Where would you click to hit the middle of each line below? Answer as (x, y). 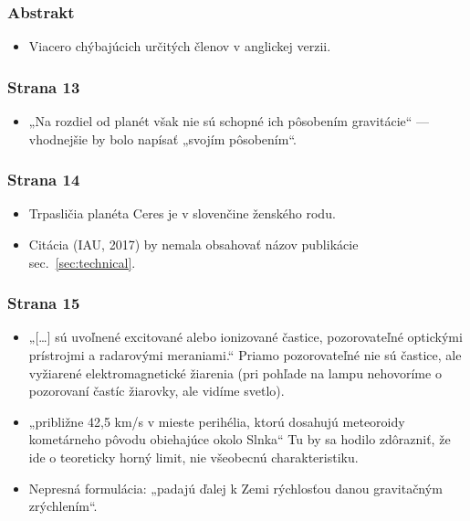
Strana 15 (44, 303)
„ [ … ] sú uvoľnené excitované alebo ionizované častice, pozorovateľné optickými (245, 337)
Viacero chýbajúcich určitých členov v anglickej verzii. (180, 46)
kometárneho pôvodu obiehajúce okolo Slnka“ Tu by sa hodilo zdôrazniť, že (240, 439)
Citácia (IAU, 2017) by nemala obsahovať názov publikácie (193, 245)
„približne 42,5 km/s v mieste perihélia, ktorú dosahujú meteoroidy (217, 421)
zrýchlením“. (63, 506)
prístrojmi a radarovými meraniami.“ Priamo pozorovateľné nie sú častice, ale (245, 355)
